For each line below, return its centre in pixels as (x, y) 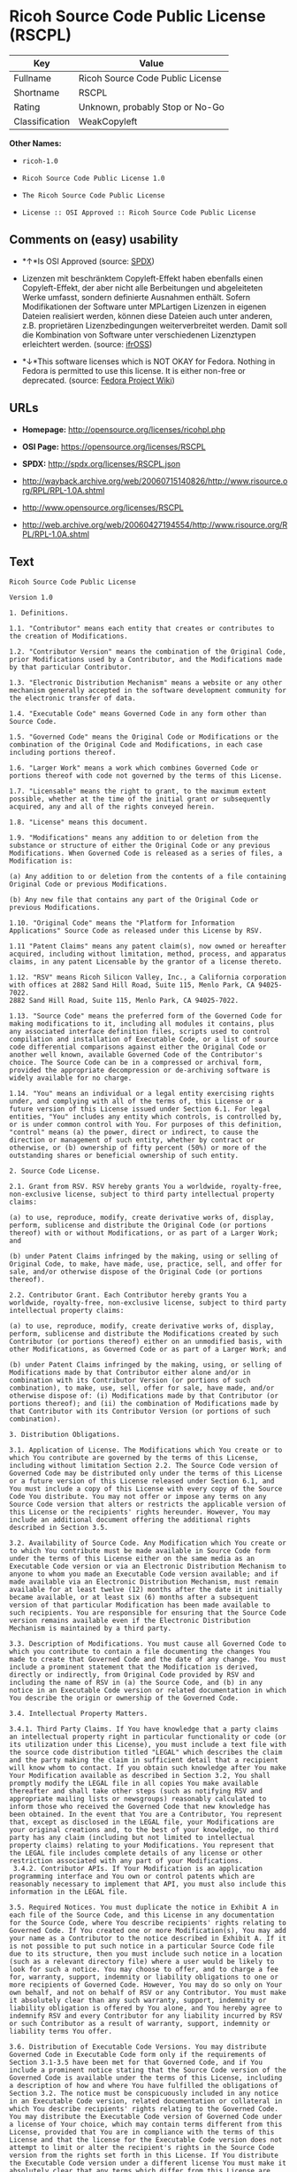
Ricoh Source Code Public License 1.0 (93, 178)
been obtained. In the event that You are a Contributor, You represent (146, 1815)
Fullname (32, 78)
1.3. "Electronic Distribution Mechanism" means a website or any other (146, 683)
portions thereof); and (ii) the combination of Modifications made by (144, 1404)
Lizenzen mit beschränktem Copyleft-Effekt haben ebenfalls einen (142, 278)
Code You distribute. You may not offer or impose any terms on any (138, 1497)
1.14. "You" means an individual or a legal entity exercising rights (142, 1094)
